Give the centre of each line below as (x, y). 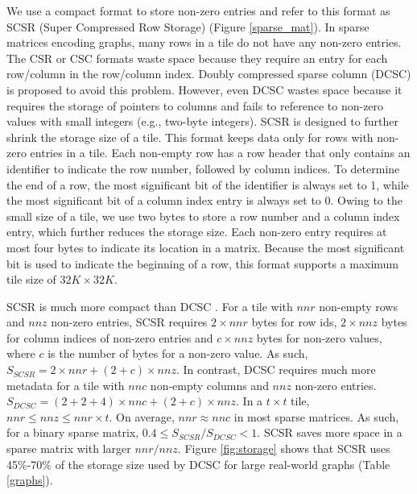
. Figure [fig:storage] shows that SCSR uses (284, 448)
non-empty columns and (209, 385)
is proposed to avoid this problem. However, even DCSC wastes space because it (204, 89)
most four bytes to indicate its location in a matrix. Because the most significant (206, 247)
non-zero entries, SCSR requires (129, 322)
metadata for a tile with (66, 385)
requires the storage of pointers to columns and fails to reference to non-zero (195, 105)
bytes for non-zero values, (319, 337)
